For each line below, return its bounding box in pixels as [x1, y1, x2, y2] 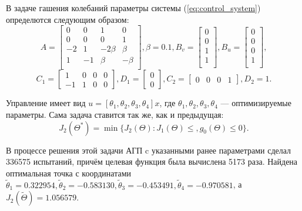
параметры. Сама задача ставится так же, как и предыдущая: [6, 108, 224, 120]
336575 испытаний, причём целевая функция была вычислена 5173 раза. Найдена [6, 155, 298, 168]
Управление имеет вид [6, 97, 86, 109]
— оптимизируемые [220, 97, 291, 109]
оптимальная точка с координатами [6, 166, 132, 179]
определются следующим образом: [6, 13, 129, 25]
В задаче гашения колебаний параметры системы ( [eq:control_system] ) [6, 2, 261, 13]
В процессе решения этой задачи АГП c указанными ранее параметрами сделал [6, 144, 291, 156]
